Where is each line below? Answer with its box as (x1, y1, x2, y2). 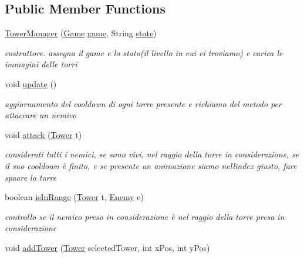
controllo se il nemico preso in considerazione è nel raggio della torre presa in (5, 210, 285, 222)
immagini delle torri (5, 58, 77, 70)
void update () (5, 77, 57, 90)
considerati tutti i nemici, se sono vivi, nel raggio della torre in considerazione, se (5, 148, 299, 160)
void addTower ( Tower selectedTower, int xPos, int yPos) (5, 241, 210, 253)
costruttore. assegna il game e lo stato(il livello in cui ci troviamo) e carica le (5, 46, 283, 59)
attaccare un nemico (5, 109, 77, 121)
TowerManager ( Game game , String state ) (5, 27, 157, 39)
